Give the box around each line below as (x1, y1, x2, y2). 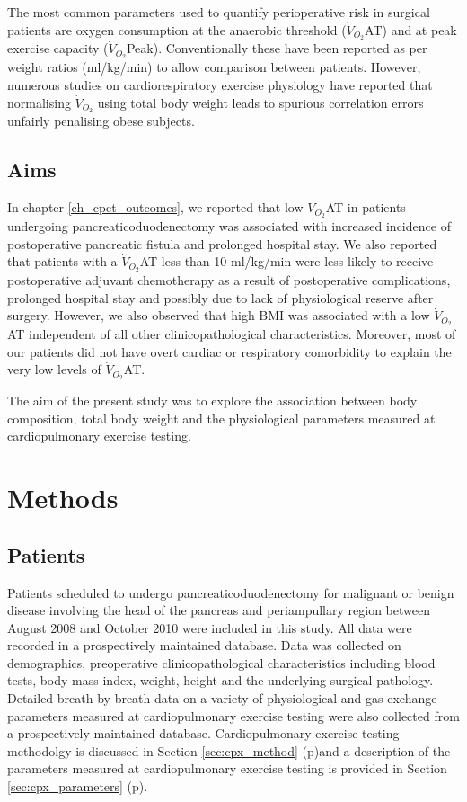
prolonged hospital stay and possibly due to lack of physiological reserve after (7, 288, 434, 307)
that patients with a (7, 252, 118, 271)
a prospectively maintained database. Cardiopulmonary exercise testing (7, 724, 400, 743)
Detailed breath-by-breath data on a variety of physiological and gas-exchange (7, 689, 437, 708)
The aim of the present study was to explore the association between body (7, 391, 418, 410)
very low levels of (7, 360, 101, 379)
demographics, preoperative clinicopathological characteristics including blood (7, 653, 436, 672)
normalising (7, 93, 71, 111)
